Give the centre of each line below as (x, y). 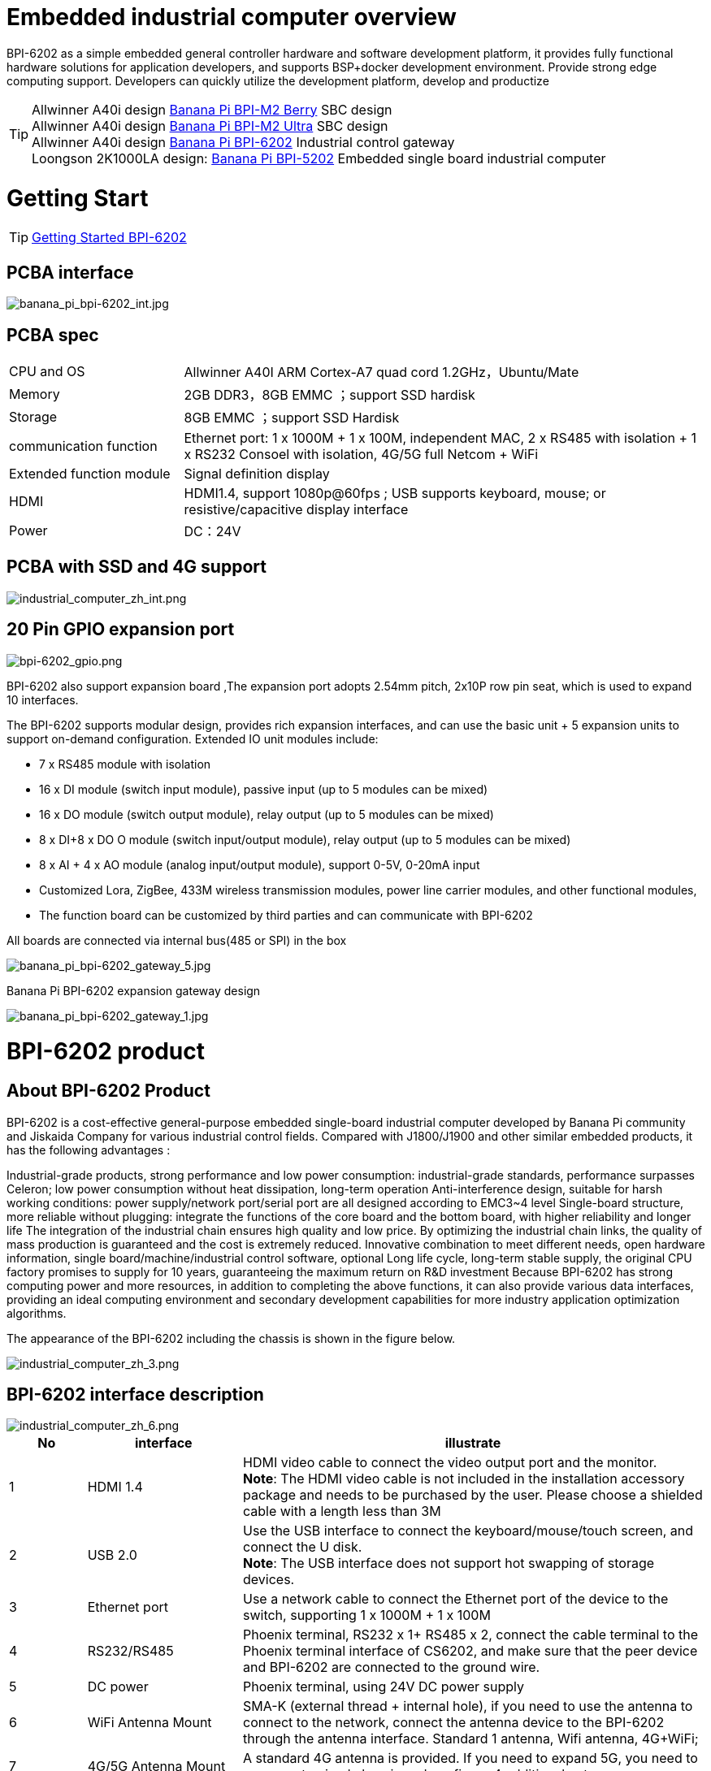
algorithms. (37, 1313)
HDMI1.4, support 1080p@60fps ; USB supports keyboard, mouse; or (395, 493)
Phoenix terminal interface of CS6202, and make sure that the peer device (470, 1651)
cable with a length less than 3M (342, 1511)
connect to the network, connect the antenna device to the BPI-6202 (453, 1723)
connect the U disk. (302, 1547)
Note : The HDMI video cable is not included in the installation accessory (464, 1479)
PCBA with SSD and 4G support (137, 567)
